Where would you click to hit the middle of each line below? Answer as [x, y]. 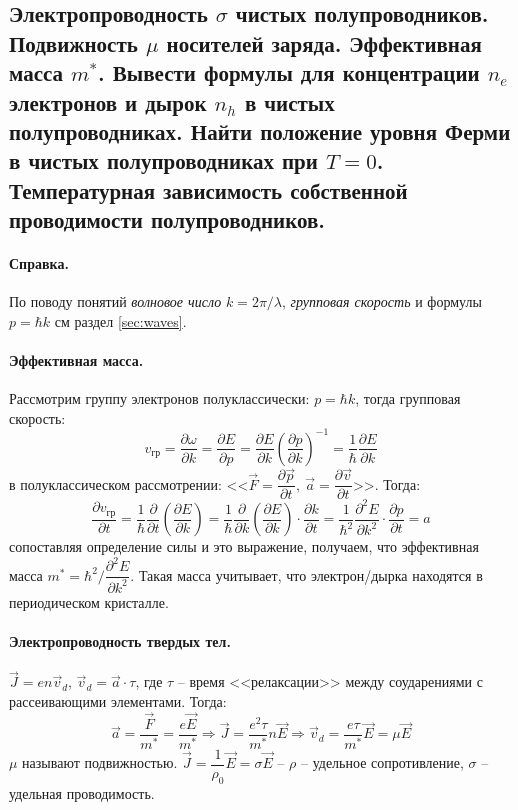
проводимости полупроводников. [167, 219]
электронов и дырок [108, 101]
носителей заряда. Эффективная [324, 42]
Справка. [39, 263]
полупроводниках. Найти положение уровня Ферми [260, 130]
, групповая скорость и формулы [382, 301]
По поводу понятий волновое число [115, 301]
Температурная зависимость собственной [208, 189]
